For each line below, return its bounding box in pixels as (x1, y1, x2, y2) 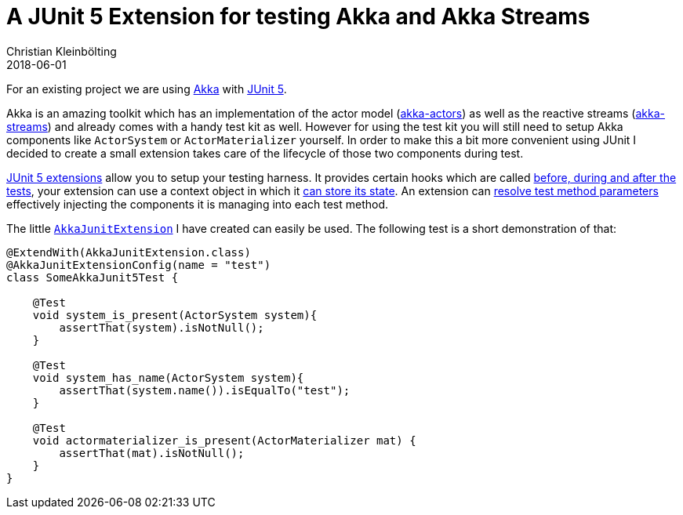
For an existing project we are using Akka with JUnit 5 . (6, 82, 287, 96)
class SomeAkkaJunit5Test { (6, 270, 179, 284)
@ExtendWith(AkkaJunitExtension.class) (6, 245, 251, 259)
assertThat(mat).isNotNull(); (59, 446, 245, 459)
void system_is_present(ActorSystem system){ (32, 308, 318, 321)
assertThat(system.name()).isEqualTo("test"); (59, 383, 351, 397)
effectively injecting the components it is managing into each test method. (6, 197, 389, 211)
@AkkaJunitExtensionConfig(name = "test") (6, 258, 271, 271)
